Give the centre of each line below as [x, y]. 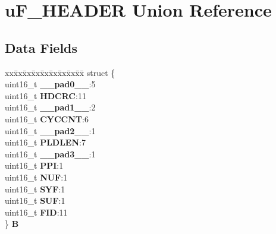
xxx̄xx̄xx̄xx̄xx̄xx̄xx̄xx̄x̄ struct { [60, 72]
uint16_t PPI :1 [34, 165]
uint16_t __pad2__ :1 [50, 130]
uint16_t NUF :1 [36, 177]
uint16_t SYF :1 [35, 189]
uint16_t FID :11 [36, 212]
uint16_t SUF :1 [35, 200]
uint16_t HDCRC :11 [46, 95]
